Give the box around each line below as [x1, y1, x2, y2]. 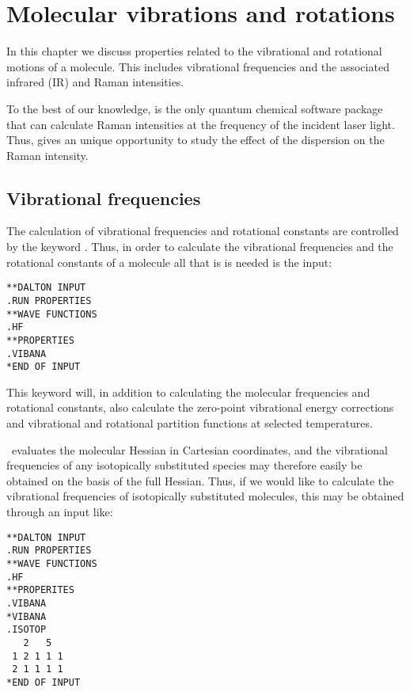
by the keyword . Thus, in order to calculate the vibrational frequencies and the [6, 238, 393, 255]
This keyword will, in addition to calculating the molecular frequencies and [6, 383, 370, 400]
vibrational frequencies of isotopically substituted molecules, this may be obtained [6, 488, 404, 504]
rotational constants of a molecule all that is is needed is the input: [6, 253, 332, 270]
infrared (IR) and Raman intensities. [6, 74, 184, 90]
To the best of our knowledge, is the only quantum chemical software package [6, 100, 383, 116]
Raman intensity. [6, 146, 89, 163]
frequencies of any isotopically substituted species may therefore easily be [6, 457, 363, 473]
